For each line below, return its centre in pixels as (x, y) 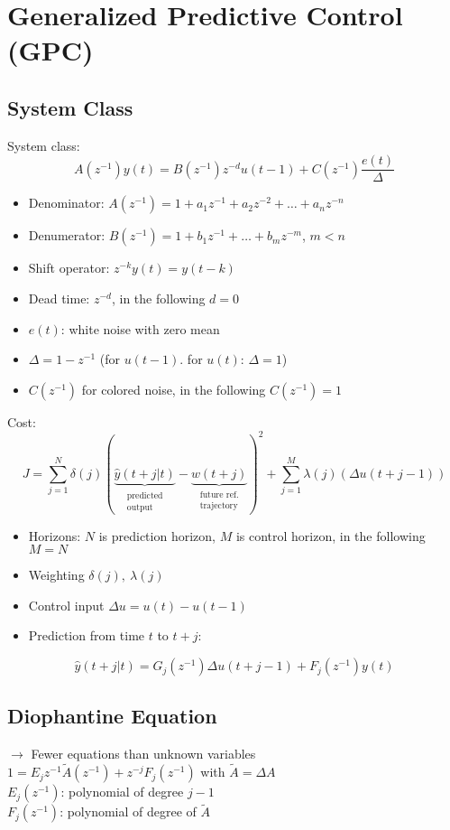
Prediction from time (87, 635)
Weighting (56, 575)
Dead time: (59, 298)
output (140, 508)
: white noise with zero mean (140, 328)
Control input (66, 605)
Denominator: (66, 203)
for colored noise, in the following (174, 389)
